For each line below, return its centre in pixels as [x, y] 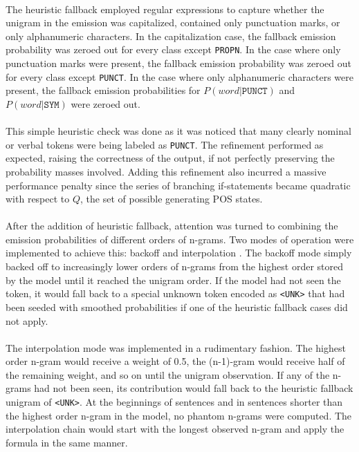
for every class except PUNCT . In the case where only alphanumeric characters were [179, 76]
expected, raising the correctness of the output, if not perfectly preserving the [170, 158]
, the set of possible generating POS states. [172, 199]
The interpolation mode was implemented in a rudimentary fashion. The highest [176, 347]
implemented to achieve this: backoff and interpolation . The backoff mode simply [179, 253]
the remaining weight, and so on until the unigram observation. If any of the [168, 374]
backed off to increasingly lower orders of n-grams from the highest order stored [174, 266]
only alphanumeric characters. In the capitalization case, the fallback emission [171, 36]
